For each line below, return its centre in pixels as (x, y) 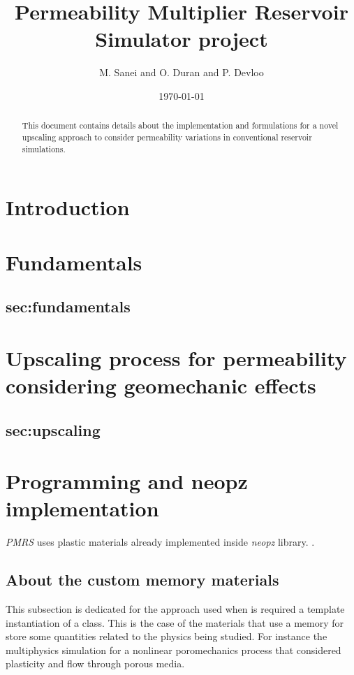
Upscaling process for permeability (176, 357)
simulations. (44, 148)
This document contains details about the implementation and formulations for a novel (180, 125)
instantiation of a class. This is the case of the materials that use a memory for (175, 622)
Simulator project (182, 39)
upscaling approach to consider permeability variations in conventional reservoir (167, 137)
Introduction (68, 207)
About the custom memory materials (142, 580)
